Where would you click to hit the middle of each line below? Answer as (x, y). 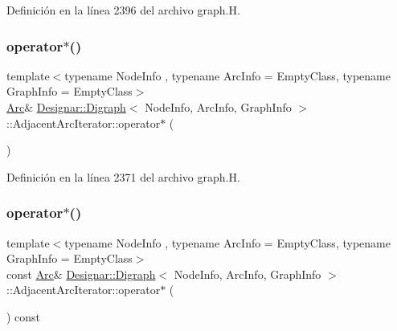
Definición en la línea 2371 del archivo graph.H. (123, 176)
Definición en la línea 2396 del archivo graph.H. (123, 10)
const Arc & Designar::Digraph (81, 274)
